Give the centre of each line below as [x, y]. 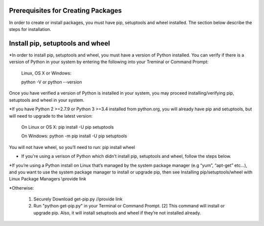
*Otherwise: [22, 188]
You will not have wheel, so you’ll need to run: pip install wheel [72, 147]
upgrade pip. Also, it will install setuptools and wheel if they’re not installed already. [117, 213]
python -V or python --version [52, 82]
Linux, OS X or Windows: [46, 73]
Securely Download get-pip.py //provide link [78, 199]
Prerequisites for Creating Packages [66, 11]
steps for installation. [30, 29]
